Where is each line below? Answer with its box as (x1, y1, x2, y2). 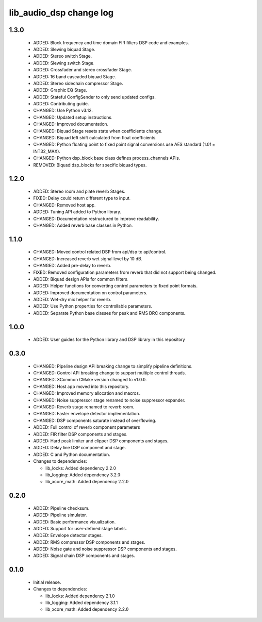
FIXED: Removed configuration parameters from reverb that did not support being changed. (33, 269, 217, 275)
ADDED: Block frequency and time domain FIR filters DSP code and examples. (33, 39, 189, 46)
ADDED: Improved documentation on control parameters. (33, 289, 147, 296)
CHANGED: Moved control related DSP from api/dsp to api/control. (33, 249, 167, 255)
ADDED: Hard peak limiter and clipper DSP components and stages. (33, 437, 169, 444)
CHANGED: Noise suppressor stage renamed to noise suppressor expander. (33, 397, 186, 403)
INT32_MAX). (33, 148, 61, 154)
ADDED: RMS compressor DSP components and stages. (33, 539, 146, 545)
